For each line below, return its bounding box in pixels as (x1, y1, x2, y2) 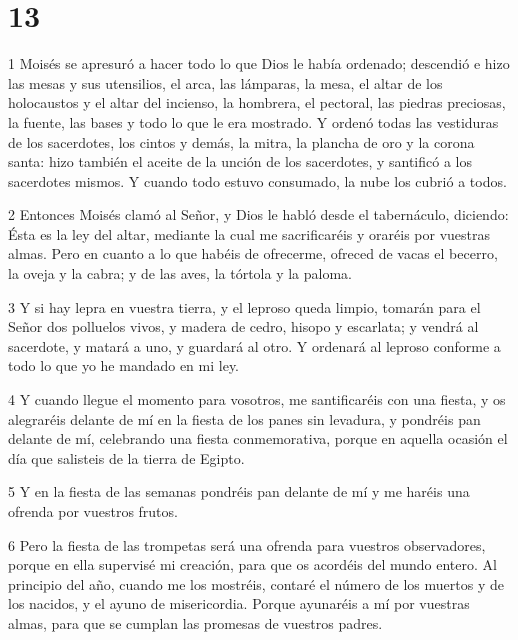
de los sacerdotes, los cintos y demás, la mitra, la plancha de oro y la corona (8, 131, 475, 152)
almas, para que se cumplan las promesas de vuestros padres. (8, 612, 383, 633)
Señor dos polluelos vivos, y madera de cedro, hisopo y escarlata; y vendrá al (8, 316, 479, 337)
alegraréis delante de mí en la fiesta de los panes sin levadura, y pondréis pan (8, 408, 481, 429)
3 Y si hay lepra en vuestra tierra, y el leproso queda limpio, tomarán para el (8, 296, 481, 317)
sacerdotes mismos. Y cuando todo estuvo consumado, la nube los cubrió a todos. (8, 170, 507, 191)
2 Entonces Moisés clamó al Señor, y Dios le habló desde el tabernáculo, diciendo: (8, 204, 509, 225)
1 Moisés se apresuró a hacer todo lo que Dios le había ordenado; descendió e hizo (8, 53, 510, 74)
